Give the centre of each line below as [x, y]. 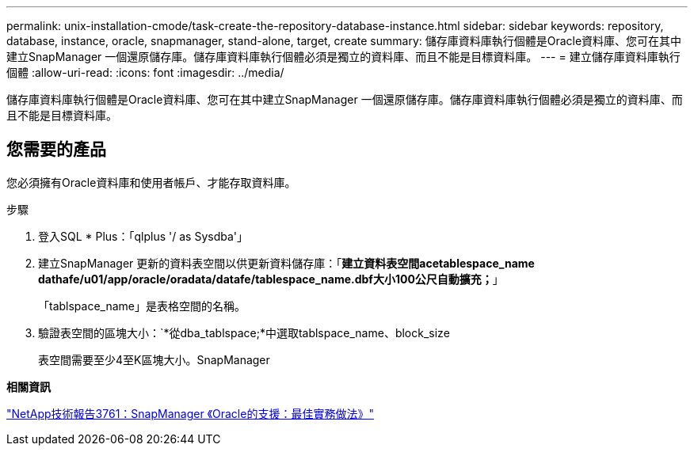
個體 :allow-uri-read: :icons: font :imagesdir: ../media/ [145, 72]
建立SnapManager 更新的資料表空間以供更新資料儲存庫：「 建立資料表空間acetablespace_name [286, 263]
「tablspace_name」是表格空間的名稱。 [142, 306]
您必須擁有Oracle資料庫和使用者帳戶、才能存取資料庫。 [151, 182]
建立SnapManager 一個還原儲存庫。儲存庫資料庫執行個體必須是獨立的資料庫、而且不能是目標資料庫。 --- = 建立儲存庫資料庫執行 [343, 57]
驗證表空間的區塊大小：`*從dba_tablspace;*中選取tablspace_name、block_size [244, 332]
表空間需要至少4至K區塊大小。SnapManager [154, 359]
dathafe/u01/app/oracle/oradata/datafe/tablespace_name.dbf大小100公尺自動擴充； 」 [271, 279]
